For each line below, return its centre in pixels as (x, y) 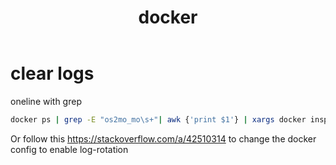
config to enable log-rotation (69, 149)
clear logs (52, 73)
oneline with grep (46, 101)
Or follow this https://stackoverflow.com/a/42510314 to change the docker (163, 138)
